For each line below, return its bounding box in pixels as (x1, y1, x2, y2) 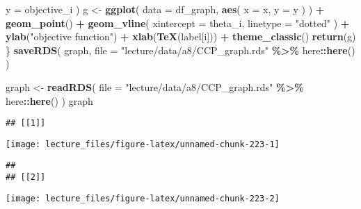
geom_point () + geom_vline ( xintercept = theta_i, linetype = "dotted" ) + (6, 15, 350, 30)
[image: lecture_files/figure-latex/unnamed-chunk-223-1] (6, 139, 280, 149)
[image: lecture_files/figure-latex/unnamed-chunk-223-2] (6, 193, 280, 203)
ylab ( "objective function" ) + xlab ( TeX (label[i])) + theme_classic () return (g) (6, 29, 356, 44)
